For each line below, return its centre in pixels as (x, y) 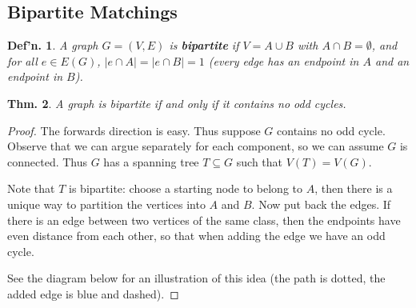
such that (260, 161)
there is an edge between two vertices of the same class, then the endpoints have (204, 220)
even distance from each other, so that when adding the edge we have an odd (196, 236)
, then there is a (354, 188)
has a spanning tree (151, 161)
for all (22, 60)
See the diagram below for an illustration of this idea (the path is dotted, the (196, 278)
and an (392, 60)
